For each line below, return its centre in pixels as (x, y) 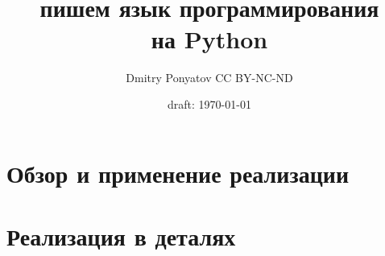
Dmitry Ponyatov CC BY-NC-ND (209, 77)
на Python (209, 38)
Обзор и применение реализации (178, 173)
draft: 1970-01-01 (209, 104)
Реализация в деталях (121, 236)
